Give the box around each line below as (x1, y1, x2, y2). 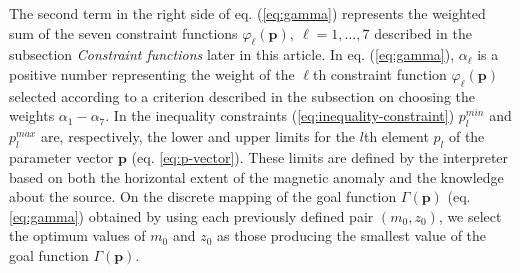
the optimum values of (9, 225, 146, 246)
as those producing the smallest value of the (216, 225, 487, 246)
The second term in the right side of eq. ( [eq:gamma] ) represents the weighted (9, 3, 486, 23)
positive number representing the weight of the (9, 63, 295, 84)
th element (363, 126, 429, 147)
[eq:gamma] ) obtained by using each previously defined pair (9, 205, 374, 226)
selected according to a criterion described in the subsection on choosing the (9, 85, 476, 106)
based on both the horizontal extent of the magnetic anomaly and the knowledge (9, 166, 504, 187)
